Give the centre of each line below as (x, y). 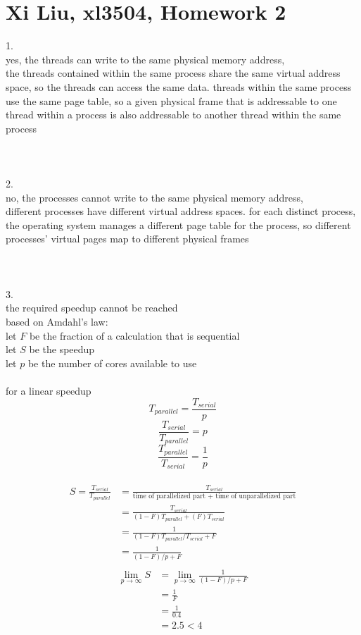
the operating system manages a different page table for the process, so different (178, 224)
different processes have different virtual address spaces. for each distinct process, (181, 211)
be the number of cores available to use (112, 363)
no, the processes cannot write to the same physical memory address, (154, 197)
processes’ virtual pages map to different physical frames (127, 239)
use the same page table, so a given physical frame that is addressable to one (171, 100)
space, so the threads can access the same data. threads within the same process (179, 86)
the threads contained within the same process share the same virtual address (173, 73)
